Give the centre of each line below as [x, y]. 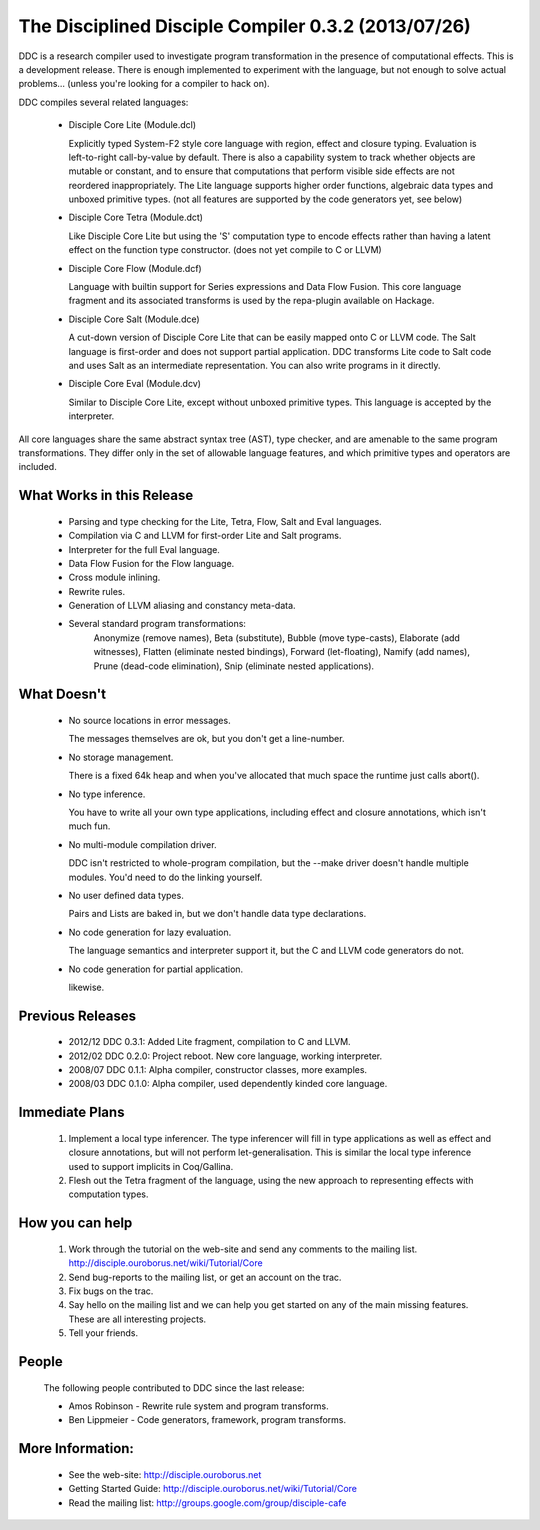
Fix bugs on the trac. [111, 1291]
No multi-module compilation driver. [142, 844]
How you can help [75, 1223]
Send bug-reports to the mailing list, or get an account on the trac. [205, 1277]
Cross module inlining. [114, 577]
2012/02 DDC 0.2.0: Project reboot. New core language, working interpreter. [225, 1056]
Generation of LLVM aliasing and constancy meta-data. [182, 606]
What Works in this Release [106, 495]
